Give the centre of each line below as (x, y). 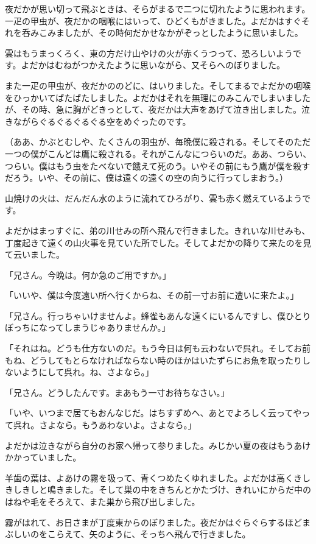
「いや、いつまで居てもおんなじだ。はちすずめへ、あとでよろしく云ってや (153, 413)
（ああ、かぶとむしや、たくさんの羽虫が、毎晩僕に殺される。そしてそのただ (158, 142)
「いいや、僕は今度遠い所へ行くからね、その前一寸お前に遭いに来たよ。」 (152, 295)
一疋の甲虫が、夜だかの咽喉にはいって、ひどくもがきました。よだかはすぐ (153, 20)
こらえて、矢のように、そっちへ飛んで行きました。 (149, 534)
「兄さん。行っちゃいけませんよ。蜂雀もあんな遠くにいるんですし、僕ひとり (158, 315)
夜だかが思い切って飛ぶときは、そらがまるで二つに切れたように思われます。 (158, 9)
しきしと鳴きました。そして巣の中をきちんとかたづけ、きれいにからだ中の (162, 489)
